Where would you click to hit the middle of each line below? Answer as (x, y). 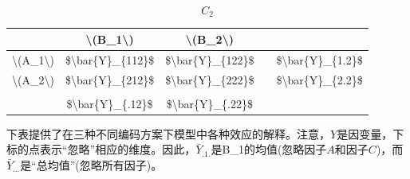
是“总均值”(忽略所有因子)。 (91, 165)
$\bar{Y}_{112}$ (110, 59)
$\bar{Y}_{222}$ (210, 79)
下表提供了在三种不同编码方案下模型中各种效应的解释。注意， (168, 133)
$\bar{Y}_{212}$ (110, 79)
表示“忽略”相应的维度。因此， (118, 149)
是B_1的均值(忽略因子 (269, 149)
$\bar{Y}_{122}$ (210, 59)
